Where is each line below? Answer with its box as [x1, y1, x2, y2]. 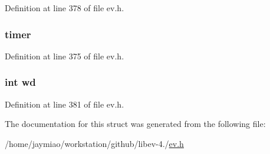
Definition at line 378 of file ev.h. [5, 2, 124, 14]
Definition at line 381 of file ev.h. [5, 98, 124, 110]
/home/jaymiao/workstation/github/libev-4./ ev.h [5, 137, 184, 149]
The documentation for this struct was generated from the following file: [5, 118, 266, 130]
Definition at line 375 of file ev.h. [5, 49, 124, 62]
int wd [5, 75, 36, 89]
